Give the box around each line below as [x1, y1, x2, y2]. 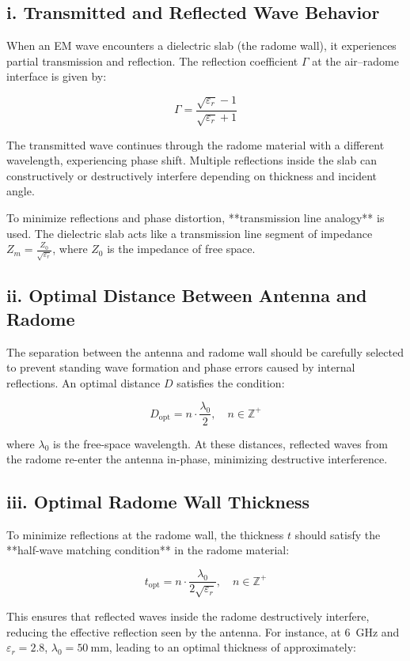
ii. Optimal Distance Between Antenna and [6, 283, 367, 308]
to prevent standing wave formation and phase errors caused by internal [6, 359, 355, 376]
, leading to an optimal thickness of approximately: [108, 639, 356, 655]
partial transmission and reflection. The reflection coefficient [6, 52, 298, 69]
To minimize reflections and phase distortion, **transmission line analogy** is [6, 209, 385, 225]
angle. [6, 183, 35, 199]
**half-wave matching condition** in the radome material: [6, 542, 290, 558]
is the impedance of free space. [107, 240, 256, 257]
